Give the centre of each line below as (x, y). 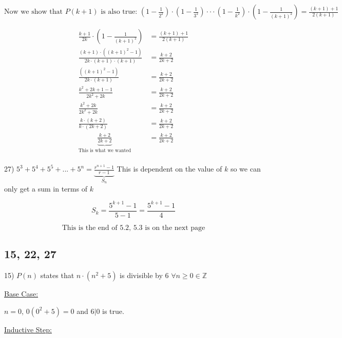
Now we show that (33, 12)
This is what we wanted (105, 150)
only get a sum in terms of (46, 188)
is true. (113, 311)
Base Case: (21, 294)
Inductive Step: (28, 329)
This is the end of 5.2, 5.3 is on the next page (134, 228)
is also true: (119, 12)
